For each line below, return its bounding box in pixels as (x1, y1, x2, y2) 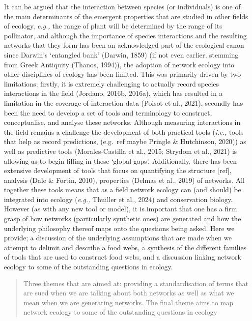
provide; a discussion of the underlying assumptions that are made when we (4, 233, 232, 243)
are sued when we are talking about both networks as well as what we (23, 288, 234, 298)
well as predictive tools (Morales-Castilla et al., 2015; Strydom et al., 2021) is (4, 146, 237, 156)
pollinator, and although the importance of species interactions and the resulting (4, 30, 247, 40)
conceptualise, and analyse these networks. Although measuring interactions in (4, 117, 241, 127)
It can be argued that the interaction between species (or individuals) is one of (4, 1, 241, 11)
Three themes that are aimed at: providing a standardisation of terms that (23, 278, 249, 288)
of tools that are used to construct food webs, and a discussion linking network (4, 252, 241, 262)
